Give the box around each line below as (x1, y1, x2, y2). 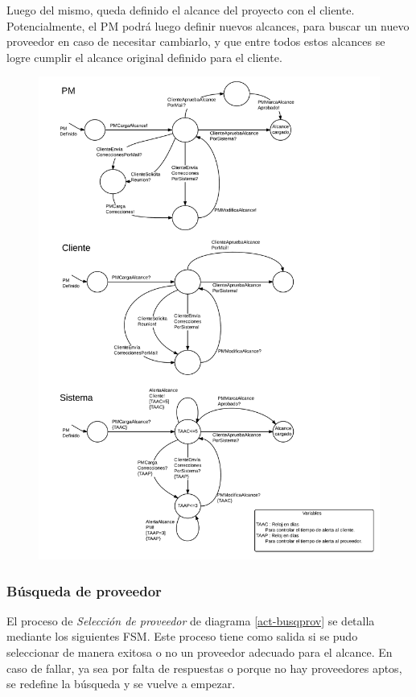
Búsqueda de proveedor (6, 580, 162, 600)
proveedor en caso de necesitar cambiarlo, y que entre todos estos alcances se (6, 33, 385, 50)
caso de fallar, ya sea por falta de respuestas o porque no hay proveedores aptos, (6, 659, 402, 676)
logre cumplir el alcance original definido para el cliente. (6, 48, 282, 65)
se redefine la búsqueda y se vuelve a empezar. (6, 675, 236, 692)
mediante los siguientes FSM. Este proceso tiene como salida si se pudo (6, 628, 358, 645)
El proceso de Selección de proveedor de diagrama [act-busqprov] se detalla (6, 612, 375, 629)
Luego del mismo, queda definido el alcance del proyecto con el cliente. (6, 2, 355, 18)
